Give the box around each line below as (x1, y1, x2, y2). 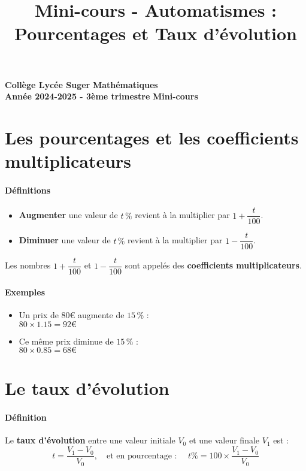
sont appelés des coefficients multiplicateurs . (125, 259, 302, 271)
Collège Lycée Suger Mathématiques (5, 78, 158, 90)
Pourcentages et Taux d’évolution (14, 21, 297, 46)
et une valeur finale (189, 434, 260, 446)
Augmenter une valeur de (19, 209, 118, 221)
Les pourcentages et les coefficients (5, 125, 299, 149)
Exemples (5, 285, 46, 298)
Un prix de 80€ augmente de (19, 309, 125, 321)
